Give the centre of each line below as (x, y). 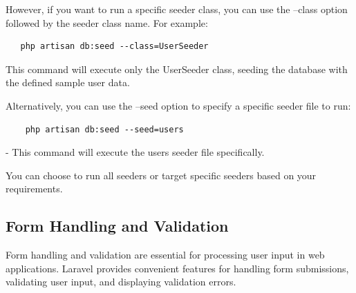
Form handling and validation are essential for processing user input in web (165, 255)
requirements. (34, 189)
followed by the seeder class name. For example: (107, 22)
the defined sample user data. (68, 82)
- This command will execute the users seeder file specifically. (135, 152)
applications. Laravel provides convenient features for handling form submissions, (177, 268)
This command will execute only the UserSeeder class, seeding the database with (177, 69)
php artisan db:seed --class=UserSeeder (114, 47)
